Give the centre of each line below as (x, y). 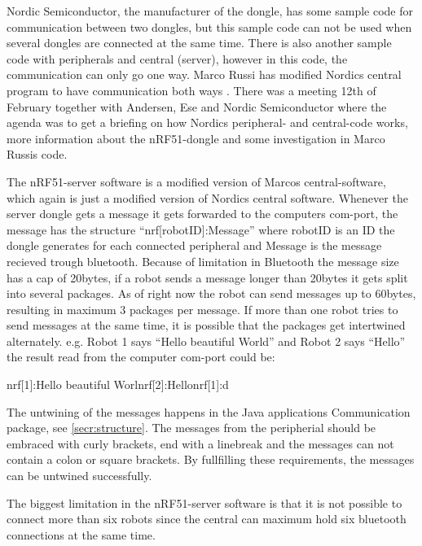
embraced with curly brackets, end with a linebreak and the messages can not (200, 443)
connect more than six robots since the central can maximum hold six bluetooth (207, 519)
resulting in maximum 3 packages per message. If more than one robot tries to (202, 309)
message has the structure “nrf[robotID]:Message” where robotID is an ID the (201, 229)
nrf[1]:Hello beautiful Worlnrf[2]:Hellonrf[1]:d (118, 384)
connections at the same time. (81, 534)
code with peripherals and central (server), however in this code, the (177, 58)
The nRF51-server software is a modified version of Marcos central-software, (196, 181)
